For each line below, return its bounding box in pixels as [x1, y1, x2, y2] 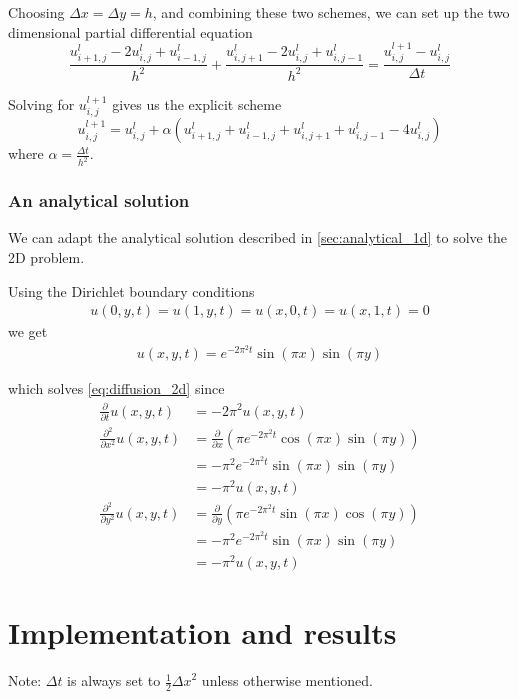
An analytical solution [8, 188, 190, 213]
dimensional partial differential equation [8, 21, 253, 42]
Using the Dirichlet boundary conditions [8, 280, 255, 301]
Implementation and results [8, 612, 397, 653]
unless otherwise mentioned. [201, 670, 373, 691]
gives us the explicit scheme [112, 93, 282, 114]
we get [8, 321, 48, 342]
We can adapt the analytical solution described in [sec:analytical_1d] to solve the [8, 227, 507, 248]
